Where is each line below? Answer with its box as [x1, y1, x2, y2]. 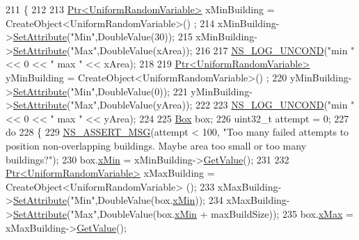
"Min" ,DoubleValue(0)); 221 [70, 83, 188, 98]
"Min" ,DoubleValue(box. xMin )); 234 [70, 193, 223, 207]
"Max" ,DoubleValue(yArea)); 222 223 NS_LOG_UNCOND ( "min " [70, 97, 355, 112]
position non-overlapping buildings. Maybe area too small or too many [6, 138, 307, 152]
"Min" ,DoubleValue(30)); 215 [70, 29, 193, 44]
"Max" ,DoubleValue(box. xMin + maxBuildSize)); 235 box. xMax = [70, 206, 353, 221]
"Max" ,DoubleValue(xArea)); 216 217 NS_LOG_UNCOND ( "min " [70, 42, 355, 57]
